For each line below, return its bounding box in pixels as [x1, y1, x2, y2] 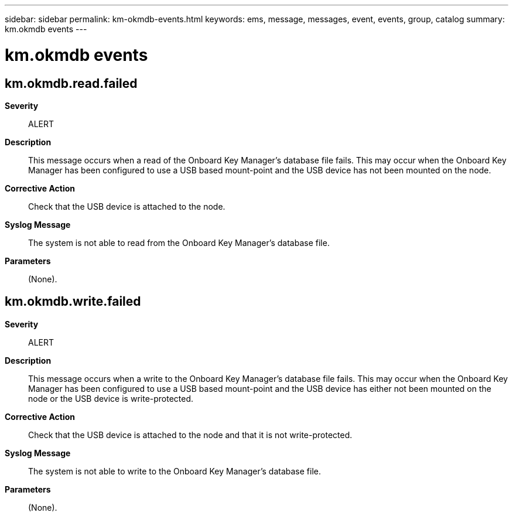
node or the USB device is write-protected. [28, 393, 194, 404]
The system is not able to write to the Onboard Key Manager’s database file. [28, 466, 321, 476]
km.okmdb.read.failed [5, 76, 138, 91]
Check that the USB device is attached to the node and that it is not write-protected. [28, 429, 353, 440]
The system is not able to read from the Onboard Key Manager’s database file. [28, 237, 330, 248]
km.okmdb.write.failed [5, 294, 141, 309]
